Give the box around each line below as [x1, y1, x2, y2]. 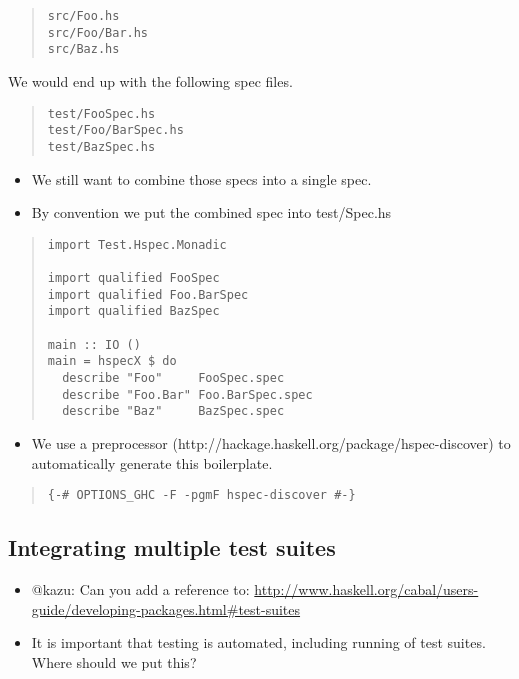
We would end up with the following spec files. [8, 70, 293, 91]
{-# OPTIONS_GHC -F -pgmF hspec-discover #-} [47, 488, 356, 503]
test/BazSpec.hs [47, 139, 156, 154]
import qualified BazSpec [47, 304, 220, 319]
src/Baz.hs [47, 42, 120, 57]
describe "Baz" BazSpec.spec [62, 404, 285, 419]
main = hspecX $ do [47, 354, 177, 369]
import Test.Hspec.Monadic [47, 237, 227, 252]
